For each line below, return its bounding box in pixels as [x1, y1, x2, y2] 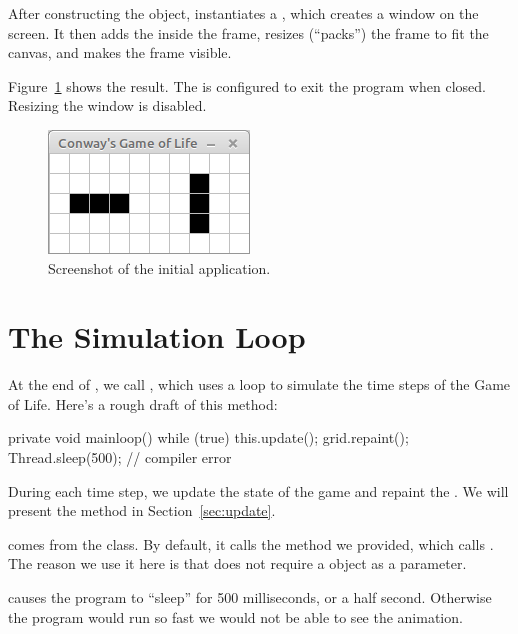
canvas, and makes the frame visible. [8, 42, 232, 63]
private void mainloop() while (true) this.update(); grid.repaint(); [8, 427, 409, 448]
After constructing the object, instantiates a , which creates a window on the [8, 3, 479, 23]
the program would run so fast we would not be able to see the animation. [8, 606, 463, 627]
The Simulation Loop [8, 316, 306, 357]
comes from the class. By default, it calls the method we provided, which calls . [8, 533, 494, 554]
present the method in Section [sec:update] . [8, 500, 276, 521]
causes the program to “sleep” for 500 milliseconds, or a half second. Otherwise [8, 587, 492, 608]
